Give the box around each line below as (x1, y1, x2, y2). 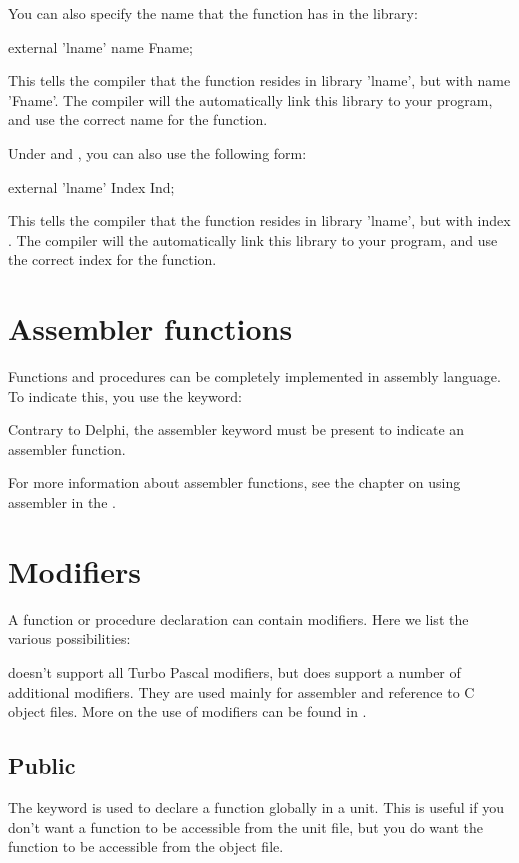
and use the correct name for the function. (8, 109, 268, 130)
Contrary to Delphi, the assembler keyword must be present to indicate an (8, 419, 465, 440)
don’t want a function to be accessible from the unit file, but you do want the (8, 816, 484, 837)
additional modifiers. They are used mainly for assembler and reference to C (8, 681, 475, 702)
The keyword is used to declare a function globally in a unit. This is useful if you (8, 796, 504, 817)
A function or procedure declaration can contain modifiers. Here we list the (8, 608, 469, 629)
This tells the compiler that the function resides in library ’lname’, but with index (8, 210, 511, 231)
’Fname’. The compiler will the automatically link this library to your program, (8, 89, 493, 110)
